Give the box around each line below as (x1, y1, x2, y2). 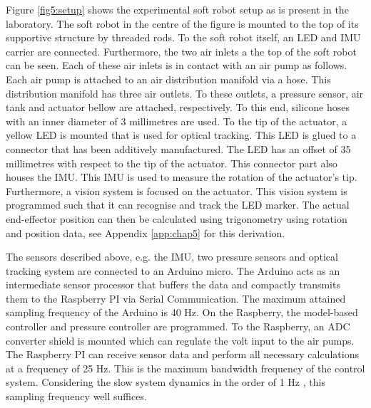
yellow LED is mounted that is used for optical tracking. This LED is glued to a (6, 127, 357, 142)
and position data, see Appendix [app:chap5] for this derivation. (6, 225, 285, 240)
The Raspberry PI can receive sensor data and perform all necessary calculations (6, 347, 359, 362)
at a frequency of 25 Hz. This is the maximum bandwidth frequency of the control (6, 360, 365, 375)
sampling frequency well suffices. (6, 389, 147, 404)
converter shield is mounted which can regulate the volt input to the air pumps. (6, 333, 355, 347)
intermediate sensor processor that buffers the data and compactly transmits (6, 277, 340, 292)
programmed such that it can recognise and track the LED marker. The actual (6, 197, 350, 212)
